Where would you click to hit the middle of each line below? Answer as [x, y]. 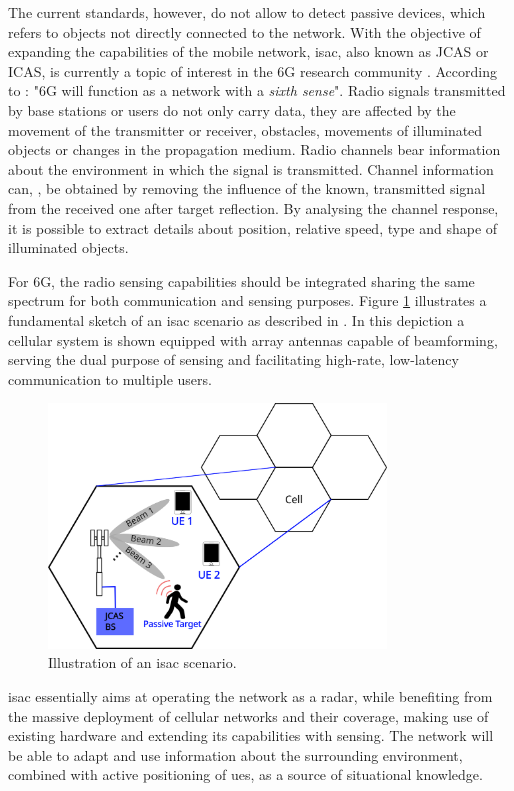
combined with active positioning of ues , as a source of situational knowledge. [245, 774]
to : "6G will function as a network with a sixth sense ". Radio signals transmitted [257, 90]
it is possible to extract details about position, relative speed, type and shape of [253, 227]
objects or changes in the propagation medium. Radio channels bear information [254, 149]
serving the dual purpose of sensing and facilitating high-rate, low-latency [233, 359]
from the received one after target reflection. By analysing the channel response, [253, 207]
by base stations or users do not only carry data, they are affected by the [232, 109]
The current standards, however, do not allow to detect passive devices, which [247, 12]
